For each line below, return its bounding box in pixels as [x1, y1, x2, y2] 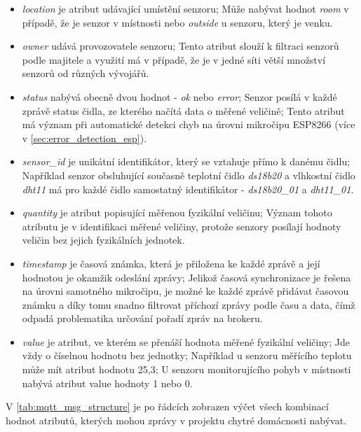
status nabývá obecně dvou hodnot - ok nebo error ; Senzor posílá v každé [22, 89, 337, 104]
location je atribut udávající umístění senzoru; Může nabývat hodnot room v [22, 1, 349, 15]
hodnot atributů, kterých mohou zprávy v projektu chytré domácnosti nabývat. [6, 412, 347, 427]
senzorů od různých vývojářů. [22, 66, 149, 81]
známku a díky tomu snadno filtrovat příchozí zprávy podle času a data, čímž [22, 297, 355, 312]
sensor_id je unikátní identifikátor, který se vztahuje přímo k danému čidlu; [22, 154, 350, 169]
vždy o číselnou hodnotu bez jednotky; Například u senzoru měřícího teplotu [22, 348, 352, 363]
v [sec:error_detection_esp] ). [22, 130, 147, 145]
